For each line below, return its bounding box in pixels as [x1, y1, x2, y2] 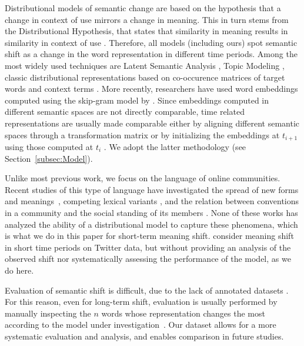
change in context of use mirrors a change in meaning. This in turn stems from [5, 13, 289, 25]
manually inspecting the [5, 307, 91, 319]
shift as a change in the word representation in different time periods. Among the [5, 48, 298, 60]
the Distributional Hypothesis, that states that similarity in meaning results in [5, 25, 288, 37]
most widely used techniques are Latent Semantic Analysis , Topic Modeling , [5, 59, 285, 71]
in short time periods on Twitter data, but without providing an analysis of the [5, 241, 291, 253]
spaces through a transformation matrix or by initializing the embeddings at [5, 128, 280, 141]
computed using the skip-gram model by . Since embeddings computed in [5, 94, 269, 106]
